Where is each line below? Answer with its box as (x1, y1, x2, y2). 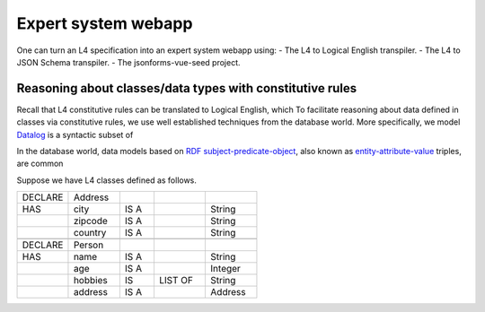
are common (16, 158, 64, 169)
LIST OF (158, 274, 193, 287)
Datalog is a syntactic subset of (16, 129, 134, 140)
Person (73, 238, 104, 251)
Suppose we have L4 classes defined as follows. (16, 175, 198, 186)
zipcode (73, 215, 108, 228)
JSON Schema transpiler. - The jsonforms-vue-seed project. (16, 56, 242, 67)
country (73, 227, 107, 239)
